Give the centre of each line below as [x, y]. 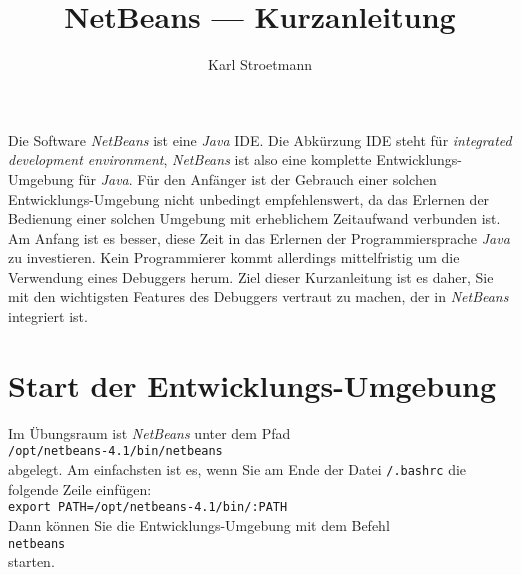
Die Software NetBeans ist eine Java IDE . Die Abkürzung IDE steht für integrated [260, 139]
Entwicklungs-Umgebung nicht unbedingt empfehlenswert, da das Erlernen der [249, 198]
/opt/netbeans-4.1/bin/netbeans [115, 451]
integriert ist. [48, 316]
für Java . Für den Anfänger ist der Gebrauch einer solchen [257, 178]
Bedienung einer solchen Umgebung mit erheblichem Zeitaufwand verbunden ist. [254, 218]
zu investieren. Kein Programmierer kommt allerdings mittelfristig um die [234, 257]
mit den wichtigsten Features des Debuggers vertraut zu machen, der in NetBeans [258, 296]
